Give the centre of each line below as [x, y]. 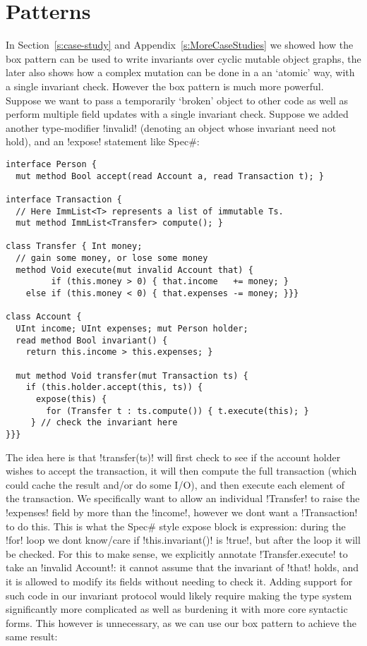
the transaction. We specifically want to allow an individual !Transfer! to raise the [183, 498]
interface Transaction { [64, 199]
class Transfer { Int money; [74, 246]
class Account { [44, 317]
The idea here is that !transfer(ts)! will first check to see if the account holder [173, 457]
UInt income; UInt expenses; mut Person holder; [132, 329]
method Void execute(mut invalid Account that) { [134, 270]
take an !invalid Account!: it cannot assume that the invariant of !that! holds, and [182, 567]
